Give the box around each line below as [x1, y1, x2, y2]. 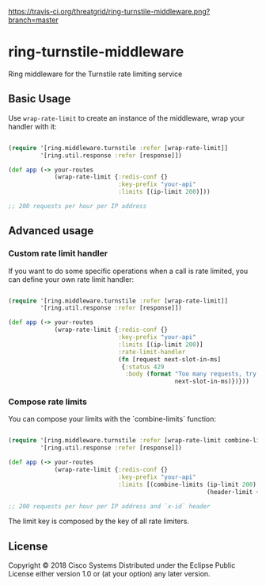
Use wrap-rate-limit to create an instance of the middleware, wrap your [8, 113, 245, 122]
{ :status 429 [121, 363, 165, 371]
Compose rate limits [8, 396, 87, 407]
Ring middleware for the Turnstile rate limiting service [8, 69, 183, 79]
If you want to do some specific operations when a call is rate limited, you [8, 266, 249, 276]
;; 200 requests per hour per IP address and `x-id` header [8, 502, 211, 511]
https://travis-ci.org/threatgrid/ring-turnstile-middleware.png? [8, 7, 211, 16]
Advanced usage [8, 224, 94, 237]
